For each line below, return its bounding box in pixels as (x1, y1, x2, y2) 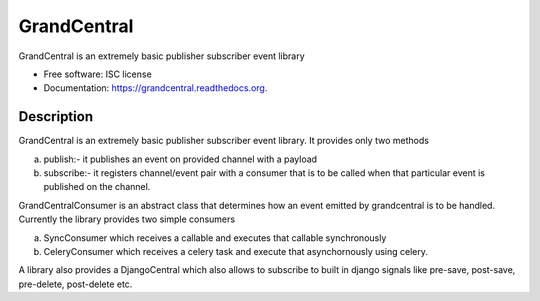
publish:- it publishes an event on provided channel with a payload (43, 153, 318, 165)
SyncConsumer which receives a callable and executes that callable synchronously (43, 231, 387, 244)
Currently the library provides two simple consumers (18, 213, 235, 225)
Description (18, 108, 94, 125)
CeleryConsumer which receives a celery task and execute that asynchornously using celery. (43, 245, 429, 257)
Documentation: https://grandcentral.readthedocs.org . (43, 82, 268, 94)
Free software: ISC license (43, 68, 152, 80)
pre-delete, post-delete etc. (18, 278, 133, 290)
